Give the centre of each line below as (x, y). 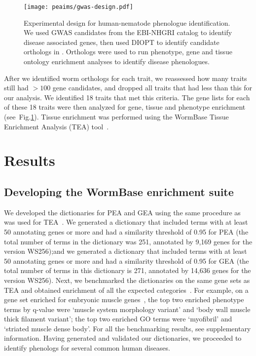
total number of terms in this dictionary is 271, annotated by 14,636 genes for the (128, 270)
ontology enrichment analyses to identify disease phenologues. (117, 61)
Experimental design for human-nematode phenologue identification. (127, 22)
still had (16, 88)
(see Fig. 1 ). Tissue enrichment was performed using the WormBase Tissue (116, 117)
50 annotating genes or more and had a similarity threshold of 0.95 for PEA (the (126, 231)
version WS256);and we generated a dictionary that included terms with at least (126, 251)
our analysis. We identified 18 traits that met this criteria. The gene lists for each (127, 97)
